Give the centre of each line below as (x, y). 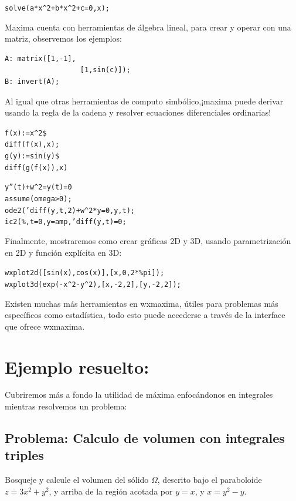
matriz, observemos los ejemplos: (63, 38)
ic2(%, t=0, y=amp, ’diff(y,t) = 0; (66, 222)
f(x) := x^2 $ (26, 133)
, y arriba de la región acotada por (111, 491)
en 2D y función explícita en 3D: (63, 252)
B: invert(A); (32, 82)
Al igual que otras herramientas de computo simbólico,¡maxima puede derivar (144, 101)
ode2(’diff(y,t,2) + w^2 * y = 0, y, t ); (70, 210)
